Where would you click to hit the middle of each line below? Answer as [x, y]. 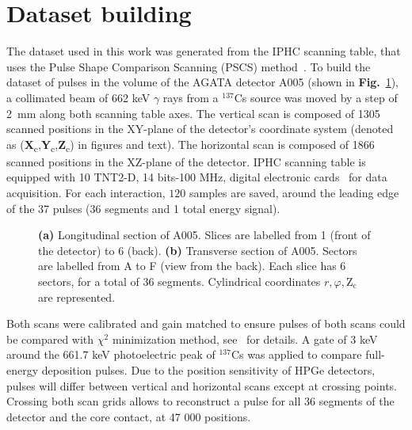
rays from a [191, 97]
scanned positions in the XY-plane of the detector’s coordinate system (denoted [200, 129]
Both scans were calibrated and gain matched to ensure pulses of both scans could [206, 323]
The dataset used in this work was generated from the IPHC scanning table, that [204, 51]
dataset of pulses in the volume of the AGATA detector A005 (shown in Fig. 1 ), [202, 82]
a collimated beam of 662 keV [78, 97]
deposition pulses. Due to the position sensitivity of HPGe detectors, [208, 369]
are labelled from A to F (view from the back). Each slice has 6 [192, 266]
